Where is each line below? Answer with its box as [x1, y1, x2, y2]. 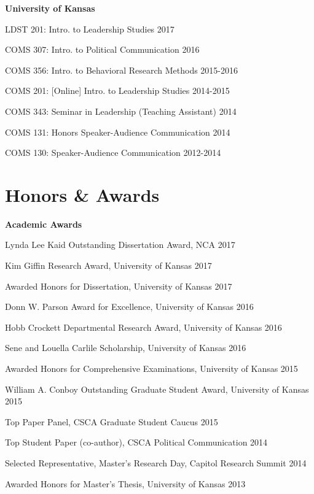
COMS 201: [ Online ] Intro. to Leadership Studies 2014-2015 [5, 84, 230, 97]
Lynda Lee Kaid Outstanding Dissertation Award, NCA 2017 [5, 238, 235, 251]
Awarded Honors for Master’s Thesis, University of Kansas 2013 [5, 477, 246, 490]
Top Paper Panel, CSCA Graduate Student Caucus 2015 [5, 415, 218, 428]
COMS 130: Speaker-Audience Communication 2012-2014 [5, 146, 221, 159]
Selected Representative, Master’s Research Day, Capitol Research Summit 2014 [5, 457, 307, 469]
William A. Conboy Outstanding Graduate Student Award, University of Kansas [5, 382, 309, 395]
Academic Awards [5, 217, 82, 230]
